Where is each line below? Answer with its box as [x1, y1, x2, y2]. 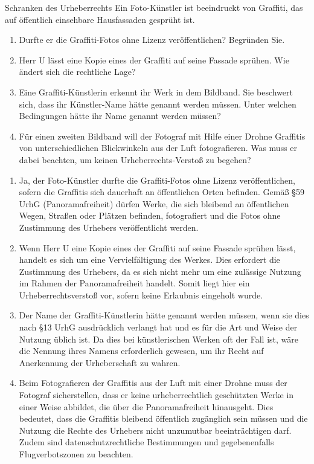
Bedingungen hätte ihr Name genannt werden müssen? [19, 109, 221, 122]
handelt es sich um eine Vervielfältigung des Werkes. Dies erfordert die [19, 253, 280, 266]
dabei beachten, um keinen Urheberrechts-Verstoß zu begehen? [19, 153, 251, 166]
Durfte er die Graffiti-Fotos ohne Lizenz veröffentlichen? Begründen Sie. [19, 33, 285, 46]
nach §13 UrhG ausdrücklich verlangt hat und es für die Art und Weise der [19, 321, 298, 333]
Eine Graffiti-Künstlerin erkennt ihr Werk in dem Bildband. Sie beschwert [19, 85, 293, 98]
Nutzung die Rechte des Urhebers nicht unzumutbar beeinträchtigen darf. [19, 424, 292, 436]
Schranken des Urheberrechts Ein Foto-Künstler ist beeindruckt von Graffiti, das [5, 1, 303, 13]
